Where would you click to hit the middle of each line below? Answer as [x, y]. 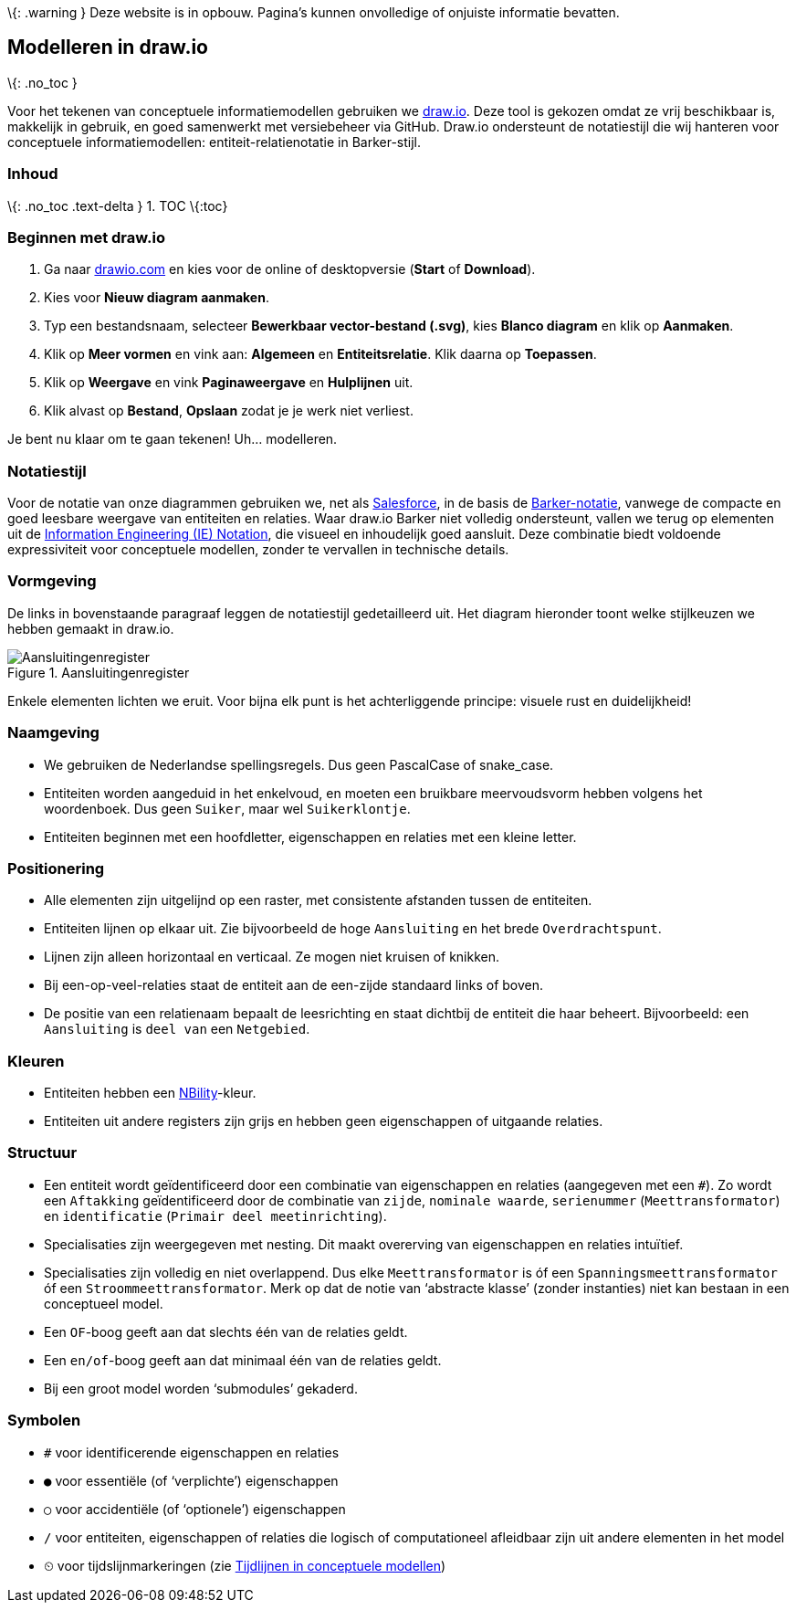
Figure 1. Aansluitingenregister [99, 672]
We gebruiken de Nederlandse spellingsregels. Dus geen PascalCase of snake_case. [299, 764]
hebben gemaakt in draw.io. [91, 628]
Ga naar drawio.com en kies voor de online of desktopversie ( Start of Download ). [290, 269]
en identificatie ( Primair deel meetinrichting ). [215, 1215]
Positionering [56, 868]
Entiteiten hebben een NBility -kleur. [150, 1093]
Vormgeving [52, 581]
